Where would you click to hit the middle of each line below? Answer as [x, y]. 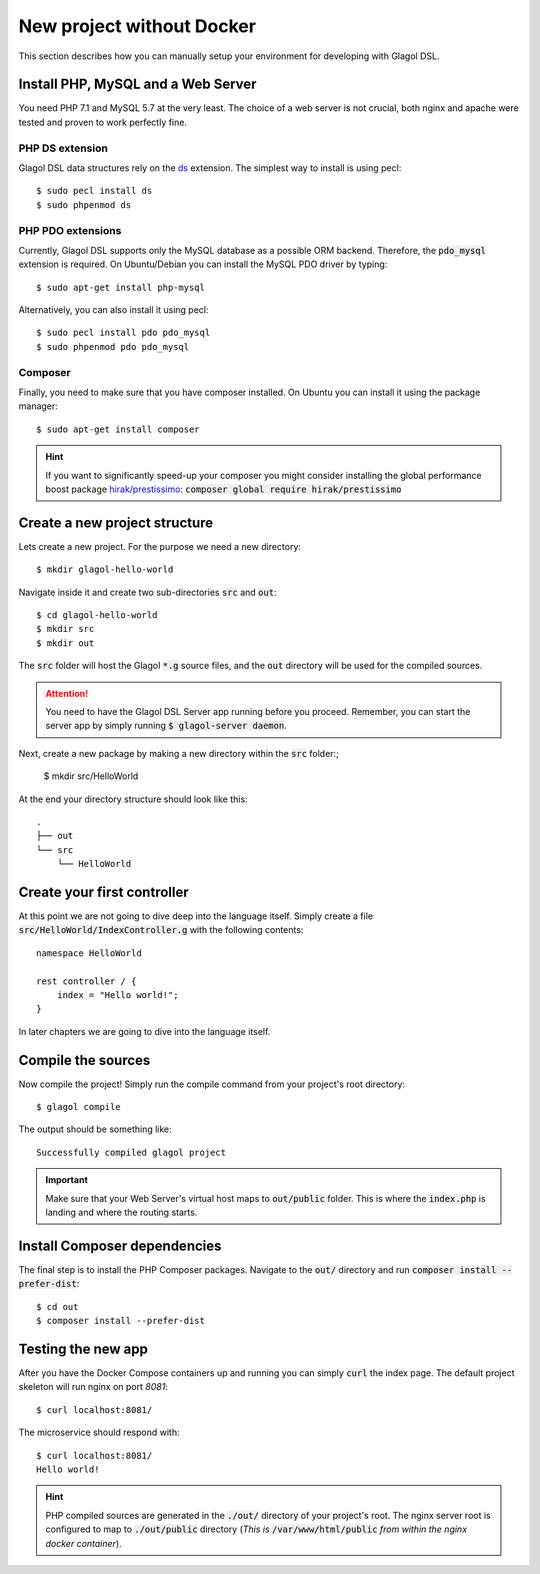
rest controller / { [86, 981]
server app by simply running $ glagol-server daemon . [166, 726]
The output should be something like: [95, 1129]
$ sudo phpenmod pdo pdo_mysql [113, 346]
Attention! [67, 693]
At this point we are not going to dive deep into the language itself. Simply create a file [196, 916]
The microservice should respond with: [99, 1432]
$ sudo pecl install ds [94, 191]
